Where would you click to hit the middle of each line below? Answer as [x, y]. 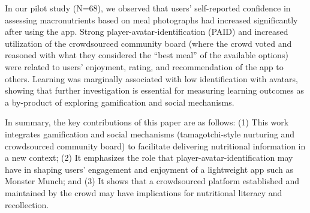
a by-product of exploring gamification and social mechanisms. [120, 102]
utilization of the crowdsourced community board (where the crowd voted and [148, 43]
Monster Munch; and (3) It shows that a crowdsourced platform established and [152, 181]
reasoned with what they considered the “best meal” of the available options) [147, 55]
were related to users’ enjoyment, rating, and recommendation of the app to [144, 66]
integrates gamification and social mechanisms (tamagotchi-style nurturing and [150, 133]
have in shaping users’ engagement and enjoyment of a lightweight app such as [149, 169]
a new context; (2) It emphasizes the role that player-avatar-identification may [149, 157]
